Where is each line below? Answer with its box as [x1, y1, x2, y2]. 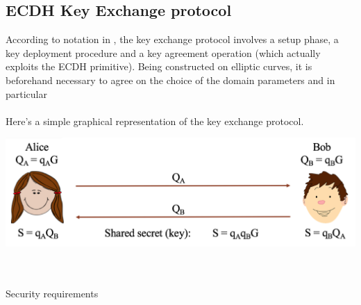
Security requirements [6, 286, 99, 300]
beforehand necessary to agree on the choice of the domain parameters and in [6, 72, 335, 87]
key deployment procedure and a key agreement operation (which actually [6, 45, 321, 60]
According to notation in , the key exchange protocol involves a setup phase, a [6, 32, 339, 47]
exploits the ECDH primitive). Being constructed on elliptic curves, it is [6, 59, 312, 74]
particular [6, 86, 47, 101]
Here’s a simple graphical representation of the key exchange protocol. [6, 113, 304, 128]
